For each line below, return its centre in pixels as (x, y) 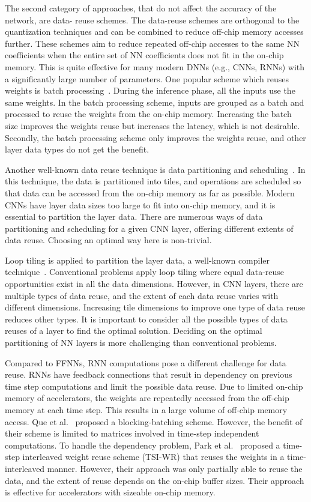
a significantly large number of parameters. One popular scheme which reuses (147, 78)
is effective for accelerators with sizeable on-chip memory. (110, 492)
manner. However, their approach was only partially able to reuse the (175, 468)
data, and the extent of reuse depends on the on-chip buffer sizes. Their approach (155, 480)
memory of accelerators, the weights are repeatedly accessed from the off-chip (147, 398)
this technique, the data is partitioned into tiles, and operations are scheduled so (153, 181)
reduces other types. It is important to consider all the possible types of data (146, 319)
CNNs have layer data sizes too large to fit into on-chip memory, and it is (140, 204)
